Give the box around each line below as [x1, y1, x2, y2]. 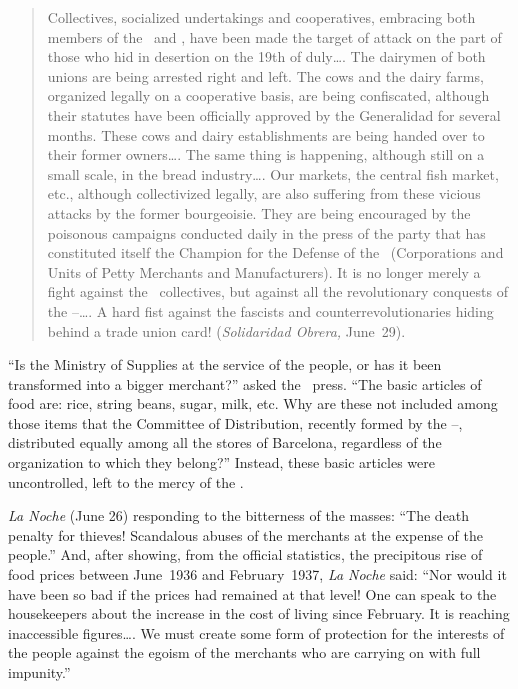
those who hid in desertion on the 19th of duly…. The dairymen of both [47, 46, 486, 67]
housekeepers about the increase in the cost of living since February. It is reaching [8, 603, 510, 624]
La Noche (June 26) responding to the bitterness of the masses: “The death [8, 505, 470, 526]
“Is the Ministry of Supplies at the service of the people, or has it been [8, 354, 442, 375]
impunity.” [8, 662, 71, 682]
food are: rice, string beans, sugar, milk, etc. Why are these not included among [8, 393, 498, 414]
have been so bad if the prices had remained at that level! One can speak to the [8, 583, 497, 604]
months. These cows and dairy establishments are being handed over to [47, 124, 485, 145]
